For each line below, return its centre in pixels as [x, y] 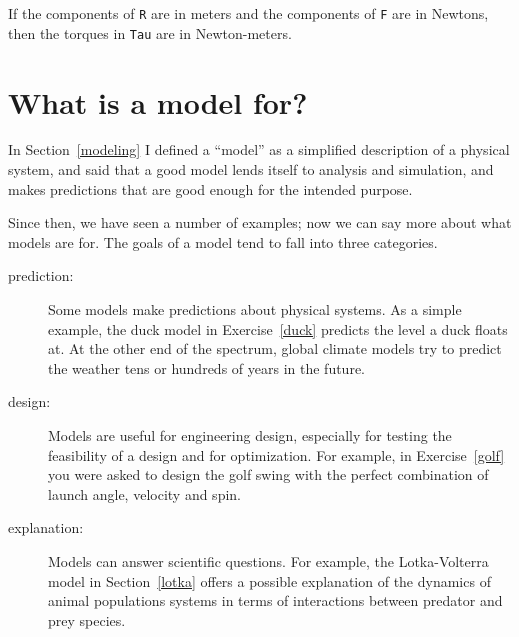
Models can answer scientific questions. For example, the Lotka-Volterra [268, 560]
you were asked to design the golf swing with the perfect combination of [268, 474]
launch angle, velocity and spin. [144, 493]
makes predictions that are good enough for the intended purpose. [210, 188]
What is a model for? [158, 101]
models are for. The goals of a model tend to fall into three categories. [223, 241]
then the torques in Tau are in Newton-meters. [150, 32]
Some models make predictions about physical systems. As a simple [255, 309]
